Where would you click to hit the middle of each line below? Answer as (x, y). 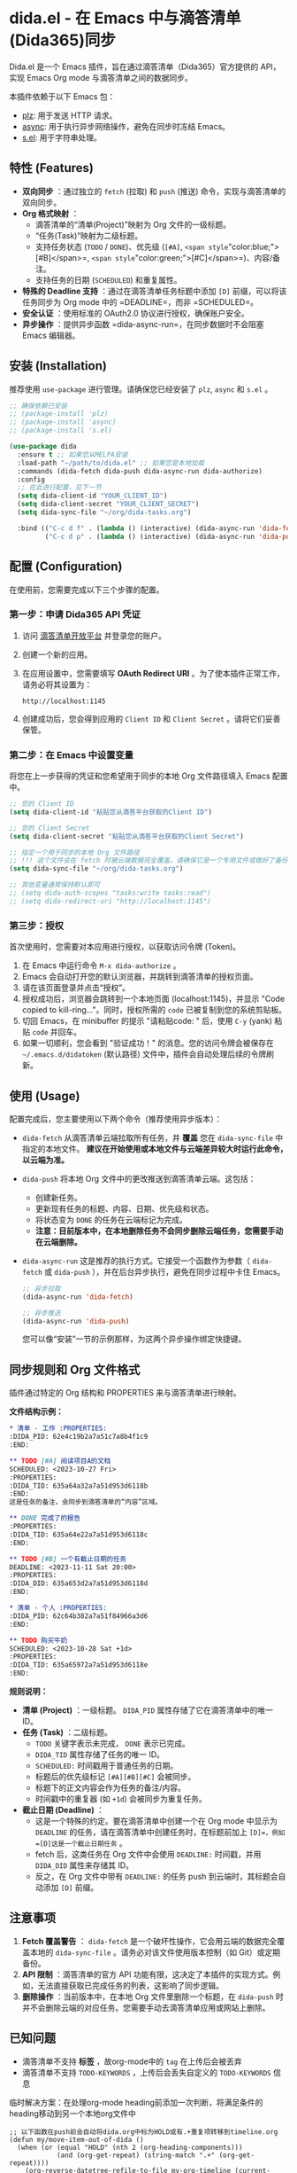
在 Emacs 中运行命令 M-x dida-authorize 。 (101, 965)
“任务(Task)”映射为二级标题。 (89, 235)
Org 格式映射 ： (50, 213)
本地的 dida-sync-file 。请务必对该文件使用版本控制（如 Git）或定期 (155, 1952)
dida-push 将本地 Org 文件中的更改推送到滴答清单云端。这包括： (139, 1178)
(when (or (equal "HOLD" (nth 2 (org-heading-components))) (130, 2147)
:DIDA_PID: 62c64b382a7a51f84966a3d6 (79, 1616)
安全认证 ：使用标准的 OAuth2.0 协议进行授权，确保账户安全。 (135, 313)
